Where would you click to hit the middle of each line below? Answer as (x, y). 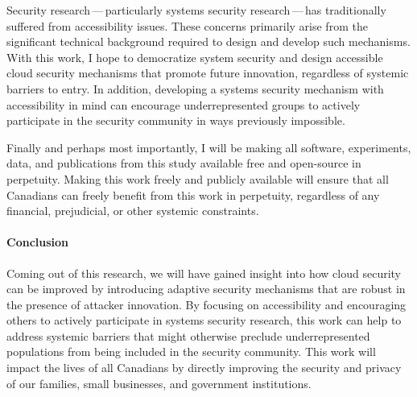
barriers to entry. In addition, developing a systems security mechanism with (195, 88)
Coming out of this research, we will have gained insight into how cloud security (204, 273)
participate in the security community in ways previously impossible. (176, 120)
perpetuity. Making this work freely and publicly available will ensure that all (198, 178)
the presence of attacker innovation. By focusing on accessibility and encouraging (206, 304)
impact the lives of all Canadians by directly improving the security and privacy (204, 368)
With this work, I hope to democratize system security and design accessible (195, 57)
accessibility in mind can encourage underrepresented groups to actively (184, 104)
